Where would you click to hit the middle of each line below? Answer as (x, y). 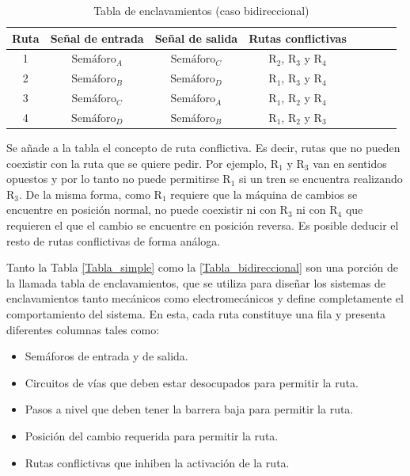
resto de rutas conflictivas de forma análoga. (114, 240)
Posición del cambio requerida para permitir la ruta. (152, 435)
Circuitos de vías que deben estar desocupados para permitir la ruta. (192, 382)
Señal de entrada (97, 38)
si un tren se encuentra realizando (321, 179)
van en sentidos (350, 163)
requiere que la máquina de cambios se (264, 194)
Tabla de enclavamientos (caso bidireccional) (201, 10)
